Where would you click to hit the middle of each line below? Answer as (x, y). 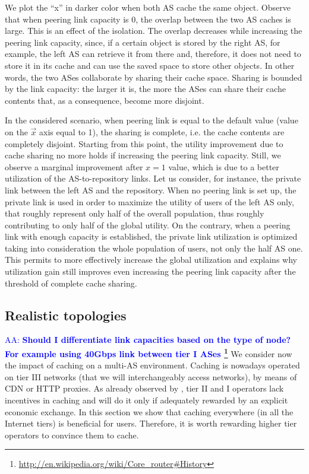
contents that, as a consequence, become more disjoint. (105, 100)
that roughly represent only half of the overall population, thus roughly (135, 213)
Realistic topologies (66, 315)
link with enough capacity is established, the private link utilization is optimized (151, 236)
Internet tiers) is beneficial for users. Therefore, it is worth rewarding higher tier (151, 423)
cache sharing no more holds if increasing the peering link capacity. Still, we (143, 155)
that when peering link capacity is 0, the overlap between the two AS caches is (148, 19)
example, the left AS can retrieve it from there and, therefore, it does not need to (153, 54)
